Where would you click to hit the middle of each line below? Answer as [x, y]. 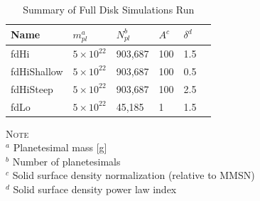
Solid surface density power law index [95, 189]
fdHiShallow [37, 71]
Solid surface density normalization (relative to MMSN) [134, 175]
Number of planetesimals [66, 161]
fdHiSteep [32, 88]
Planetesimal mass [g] [60, 147]
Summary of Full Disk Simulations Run [109, 9]
